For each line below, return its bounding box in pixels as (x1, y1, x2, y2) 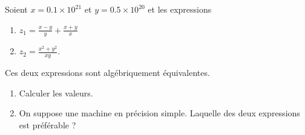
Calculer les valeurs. (19, 86, 93, 99)
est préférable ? (19, 119, 76, 131)
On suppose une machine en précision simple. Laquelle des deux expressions (19, 107, 300, 119)
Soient (5, 3, 28, 15)
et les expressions (148, 3, 212, 15)
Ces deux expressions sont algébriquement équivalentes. (5, 66, 210, 79)
